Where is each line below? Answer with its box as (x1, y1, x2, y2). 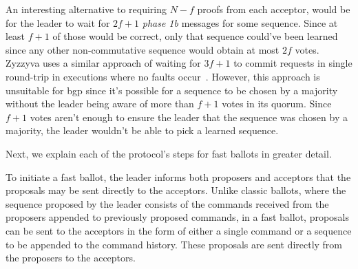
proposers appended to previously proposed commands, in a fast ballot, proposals (6, 210, 350, 224)
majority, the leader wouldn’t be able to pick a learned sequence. (6, 123, 279, 138)
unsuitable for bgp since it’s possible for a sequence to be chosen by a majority (6, 83, 338, 97)
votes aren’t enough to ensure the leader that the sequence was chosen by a (30, 109, 348, 124)
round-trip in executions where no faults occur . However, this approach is (6, 69, 320, 83)
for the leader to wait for (6, 15, 110, 30)
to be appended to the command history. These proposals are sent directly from (6, 237, 343, 251)
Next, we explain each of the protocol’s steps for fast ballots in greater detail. (6, 146, 332, 160)
